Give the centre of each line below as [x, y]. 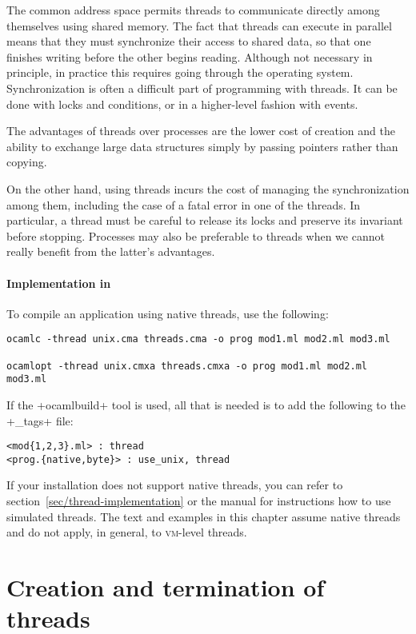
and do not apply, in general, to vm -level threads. [127, 532]
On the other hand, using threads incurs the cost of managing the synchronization [208, 188]
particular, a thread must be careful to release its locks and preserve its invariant [205, 220]
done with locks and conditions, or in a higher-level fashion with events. [182, 104]
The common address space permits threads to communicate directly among [193, 10]
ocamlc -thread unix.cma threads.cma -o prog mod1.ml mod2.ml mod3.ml [198, 339]
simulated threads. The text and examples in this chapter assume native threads [204, 516]
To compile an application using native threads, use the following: [168, 313]
